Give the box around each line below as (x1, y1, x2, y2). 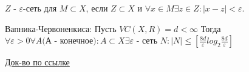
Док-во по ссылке (5, 56, 70, 68)
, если (86, 2, 108, 14)
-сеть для (23, 2, 57, 14)
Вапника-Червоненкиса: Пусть (5, 22, 117, 34)
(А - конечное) (42, 37, 97, 46)
